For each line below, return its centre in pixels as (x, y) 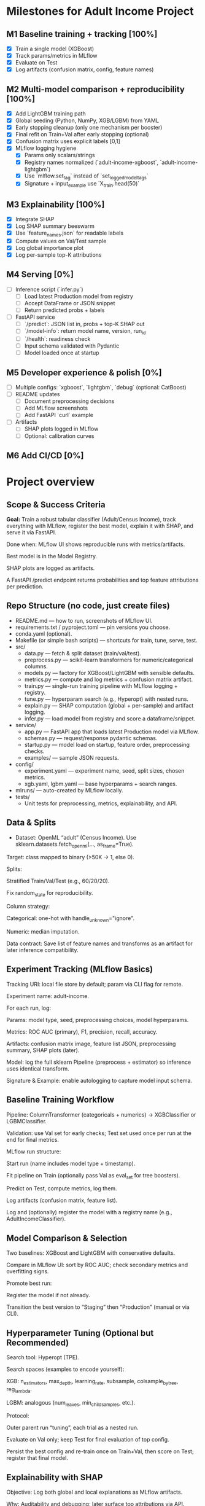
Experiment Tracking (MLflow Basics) (80, 970)
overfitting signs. (28, 1271)
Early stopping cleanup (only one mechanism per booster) (89, 128)
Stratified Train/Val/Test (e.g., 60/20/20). (58, 881)
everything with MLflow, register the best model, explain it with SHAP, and (100, 526)
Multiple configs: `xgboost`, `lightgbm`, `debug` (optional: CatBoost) (101, 388)
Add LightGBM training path (50, 114)
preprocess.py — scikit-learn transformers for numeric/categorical (109, 660)
